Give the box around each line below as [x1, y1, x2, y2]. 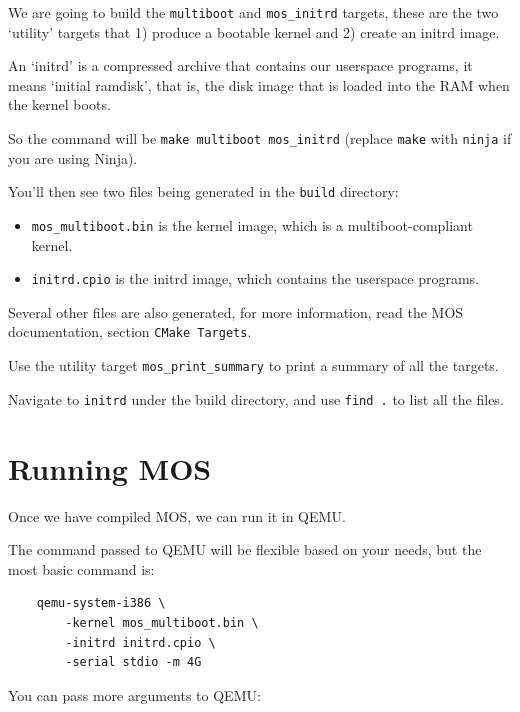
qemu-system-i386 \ [36, 596, 166, 611]
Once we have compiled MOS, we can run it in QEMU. [8, 505, 346, 526]
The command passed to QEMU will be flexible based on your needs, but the [8, 539, 482, 560]
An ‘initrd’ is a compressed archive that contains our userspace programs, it [8, 55, 473, 76]
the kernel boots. [8, 94, 111, 115]
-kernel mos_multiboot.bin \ [65, 615, 259, 630]
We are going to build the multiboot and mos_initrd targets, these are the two [8, 2, 499, 22]
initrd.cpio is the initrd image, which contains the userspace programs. [31, 268, 479, 289]
